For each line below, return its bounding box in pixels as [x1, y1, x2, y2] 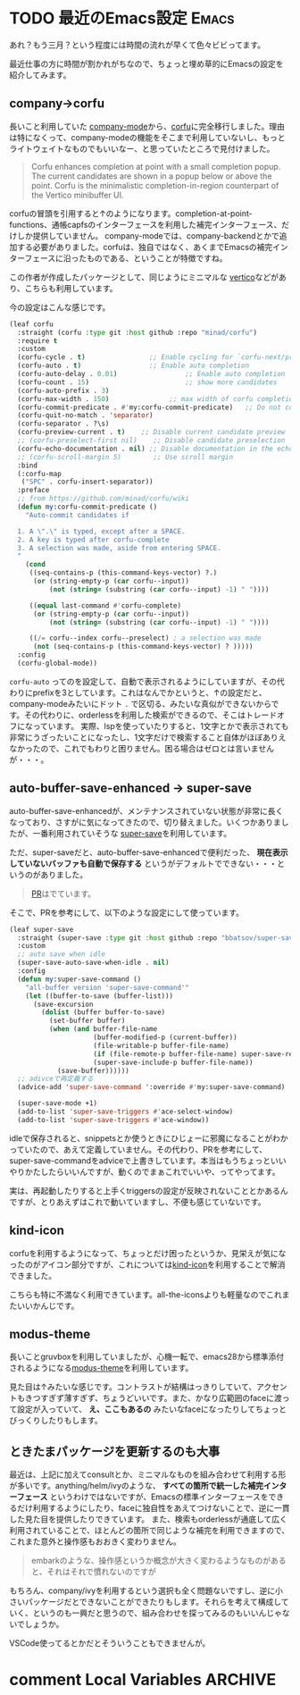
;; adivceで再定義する [17, 1074, 94, 1084]
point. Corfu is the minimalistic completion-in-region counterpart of [30, 180, 279, 190]
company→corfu [9, 96, 105, 112]
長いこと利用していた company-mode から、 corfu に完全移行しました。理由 [9, 121, 286, 131]
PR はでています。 [30, 888, 96, 899]
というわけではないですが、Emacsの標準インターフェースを [49, 1491, 270, 1502]
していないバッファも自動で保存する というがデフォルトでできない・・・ [9, 858, 278, 868]
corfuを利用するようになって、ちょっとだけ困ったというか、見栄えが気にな [9, 1247, 287, 1258]
